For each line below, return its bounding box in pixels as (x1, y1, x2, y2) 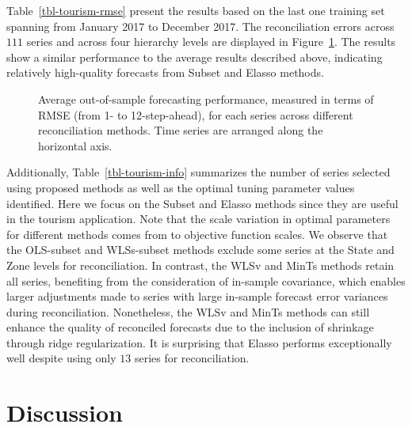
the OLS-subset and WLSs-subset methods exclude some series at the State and (6, 241, 395, 258)
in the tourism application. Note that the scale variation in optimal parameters (6, 210, 391, 227)
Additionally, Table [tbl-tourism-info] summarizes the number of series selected (6, 164, 391, 180)
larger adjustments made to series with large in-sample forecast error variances (6, 288, 388, 305)
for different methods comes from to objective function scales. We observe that (6, 225, 388, 242)
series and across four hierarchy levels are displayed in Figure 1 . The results (26, 33, 396, 50)
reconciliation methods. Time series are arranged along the (38, 122, 323, 138)
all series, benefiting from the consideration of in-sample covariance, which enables (6, 272, 406, 289)
